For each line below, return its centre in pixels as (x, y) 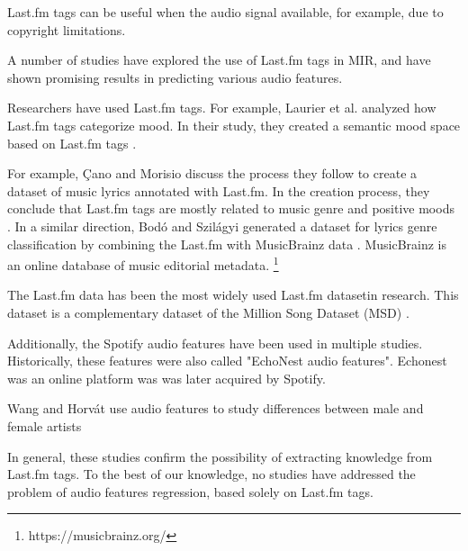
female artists (45, 425)
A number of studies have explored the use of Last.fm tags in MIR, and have (219, 60)
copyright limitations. (67, 29)
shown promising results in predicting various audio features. (175, 77)
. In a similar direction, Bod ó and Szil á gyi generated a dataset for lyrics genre (222, 226)
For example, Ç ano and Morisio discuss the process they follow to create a (212, 173)
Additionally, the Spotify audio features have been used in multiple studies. (215, 343)
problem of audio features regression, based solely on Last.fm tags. (190, 491)
